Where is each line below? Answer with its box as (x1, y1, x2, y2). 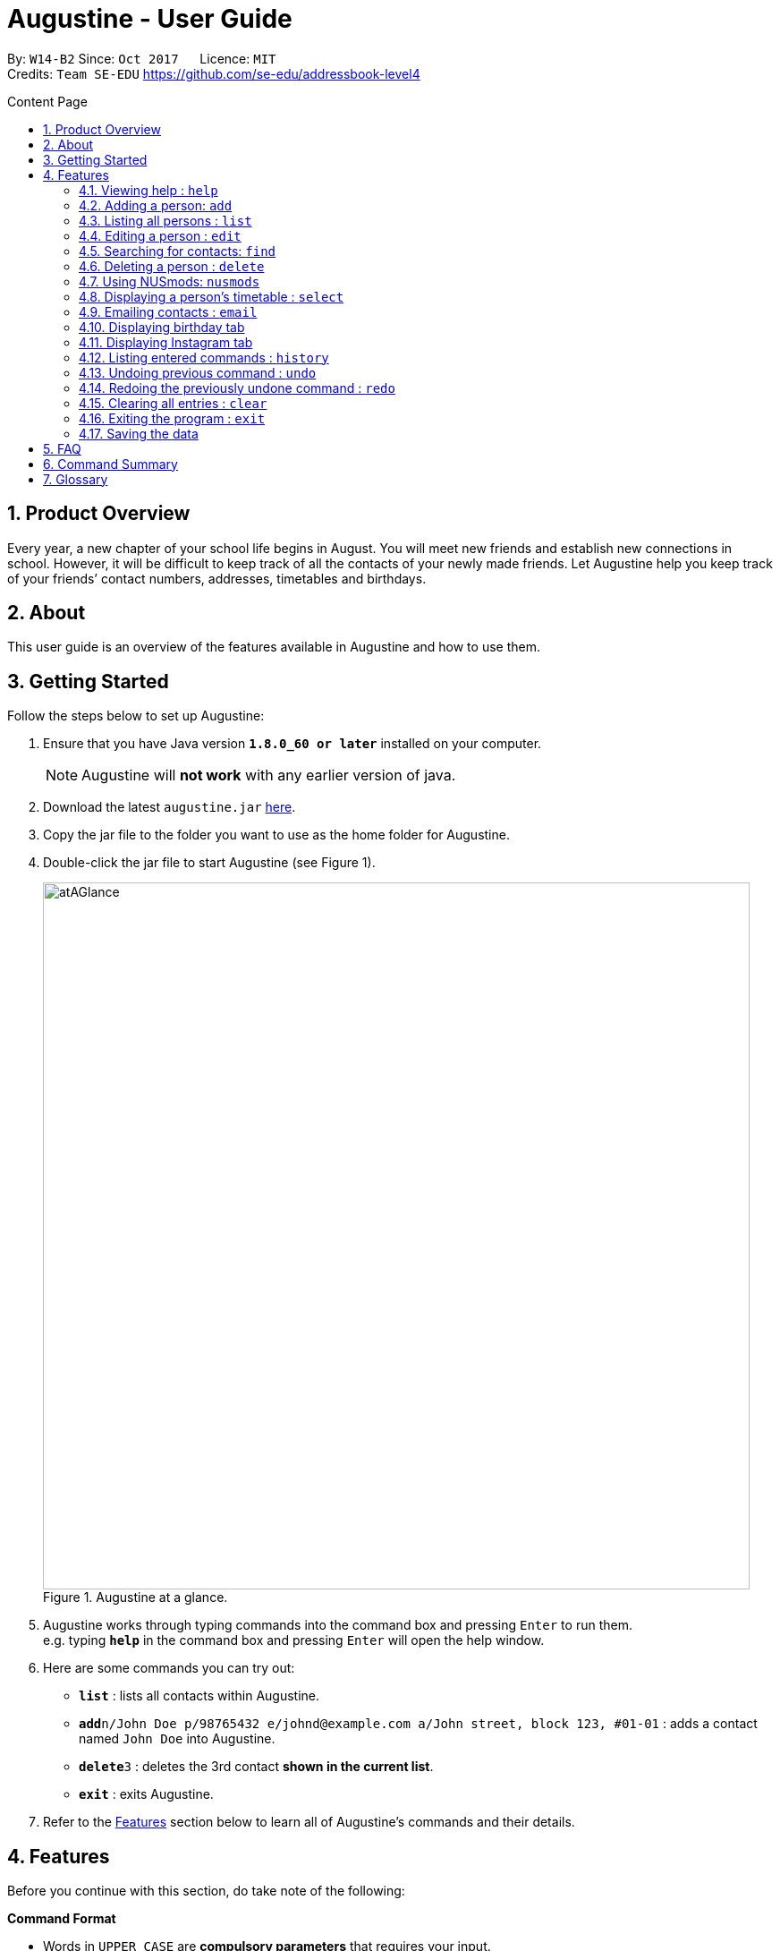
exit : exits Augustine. (79, 1786, 214, 1802)
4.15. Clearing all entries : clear (79, 395, 267, 411)
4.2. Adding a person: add (79, 197, 233, 213)
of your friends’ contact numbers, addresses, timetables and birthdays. (7, 570, 427, 586)
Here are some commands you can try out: (43, 1660, 295, 1676)
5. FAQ (43, 440, 81, 456)
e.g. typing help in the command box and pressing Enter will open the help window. (43, 1632, 545, 1649)
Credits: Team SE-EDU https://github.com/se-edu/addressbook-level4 (7, 65, 420, 81)
